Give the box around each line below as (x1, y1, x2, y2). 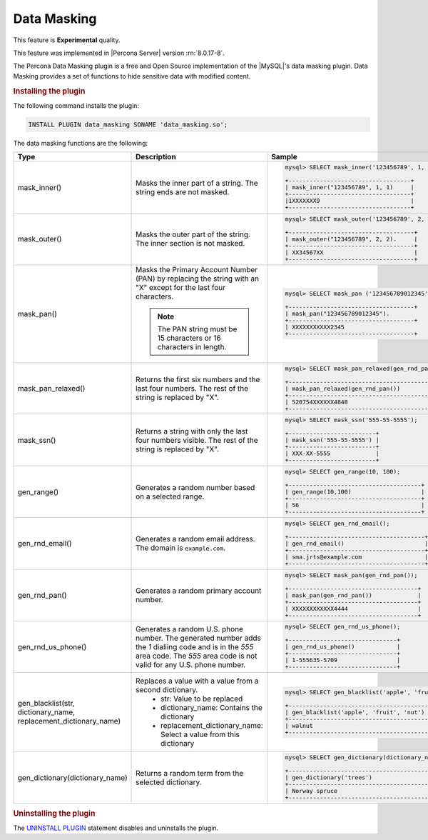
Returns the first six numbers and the (136, 375, 260, 385)
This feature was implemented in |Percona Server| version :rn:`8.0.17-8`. (13, 49, 225, 57)
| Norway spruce (285, 787, 338, 795)
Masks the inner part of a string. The (136, 178, 258, 188)
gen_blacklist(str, (17, 699, 75, 709)
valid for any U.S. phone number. (136, 659, 246, 669)
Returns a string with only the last (136, 426, 248, 436)
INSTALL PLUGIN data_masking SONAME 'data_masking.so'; (28, 120, 228, 129)
